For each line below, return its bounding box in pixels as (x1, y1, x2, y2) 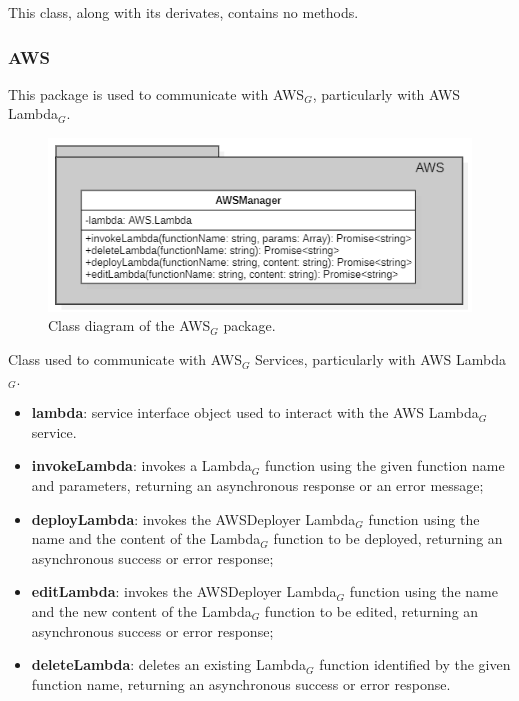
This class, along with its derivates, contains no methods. (8, 2, 359, 22)
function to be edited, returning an (264, 601, 479, 621)
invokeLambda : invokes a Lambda (31, 455, 252, 476)
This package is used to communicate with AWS (8, 83, 305, 104)
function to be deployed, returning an (273, 528, 503, 549)
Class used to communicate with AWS (8, 349, 242, 370)
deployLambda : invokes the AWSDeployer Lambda (31, 508, 356, 529)
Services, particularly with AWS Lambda (255, 349, 506, 370)
